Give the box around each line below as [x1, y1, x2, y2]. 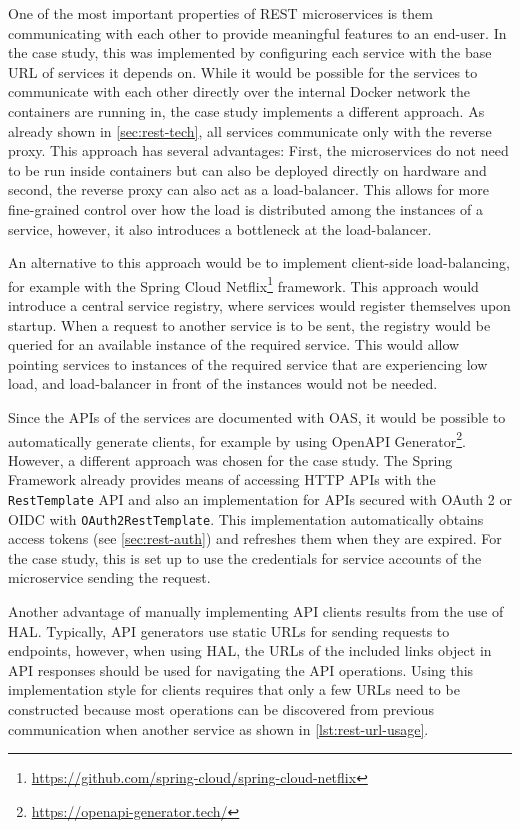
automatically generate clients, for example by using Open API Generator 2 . [8, 427, 466, 451]
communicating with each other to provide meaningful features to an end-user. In [8, 22, 507, 43]
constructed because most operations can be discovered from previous [8, 699, 435, 720]
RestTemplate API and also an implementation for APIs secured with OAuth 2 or [8, 488, 512, 509]
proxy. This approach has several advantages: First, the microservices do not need [8, 140, 509, 161]
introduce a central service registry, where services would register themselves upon [8, 294, 511, 315]
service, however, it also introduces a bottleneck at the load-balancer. [8, 218, 432, 239]
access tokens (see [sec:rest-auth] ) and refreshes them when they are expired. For [8, 528, 502, 549]
